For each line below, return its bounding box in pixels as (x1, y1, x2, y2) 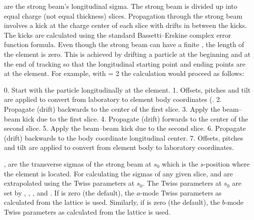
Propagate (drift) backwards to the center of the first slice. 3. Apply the (4, 103, 220, 114)
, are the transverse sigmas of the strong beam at (4, 158, 152, 169)
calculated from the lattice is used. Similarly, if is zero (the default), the (4, 197, 220, 207)
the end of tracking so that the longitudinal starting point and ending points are (4, 58, 246, 69)
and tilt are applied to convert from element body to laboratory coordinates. (4, 142, 234, 152)
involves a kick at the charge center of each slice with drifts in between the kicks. (4, 20, 247, 30)
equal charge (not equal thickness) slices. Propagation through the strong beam (4, 10, 243, 21)
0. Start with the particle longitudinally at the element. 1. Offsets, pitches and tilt (4, 84, 251, 95)
